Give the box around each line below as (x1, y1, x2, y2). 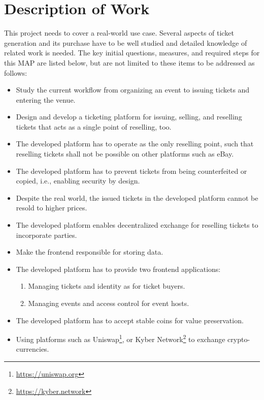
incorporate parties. (16, 229, 77, 240)
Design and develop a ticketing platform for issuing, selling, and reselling (16, 111, 242, 122)
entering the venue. (16, 94, 76, 105)
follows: (4, 67, 27, 78)
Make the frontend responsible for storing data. (16, 247, 163, 257)
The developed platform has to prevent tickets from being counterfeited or (16, 165, 247, 176)
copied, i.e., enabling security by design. (16, 175, 140, 186)
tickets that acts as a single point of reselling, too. (16, 121, 172, 132)
